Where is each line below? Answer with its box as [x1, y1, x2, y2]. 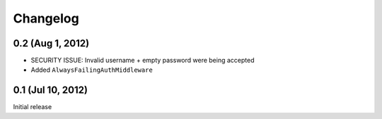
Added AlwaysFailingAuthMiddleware [30, 65, 154, 74]
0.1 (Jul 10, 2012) [13, 84, 88, 96]
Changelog [13, 11, 79, 26]
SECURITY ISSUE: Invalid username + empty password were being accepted [30, 56, 255, 65]
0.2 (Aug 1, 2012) [13, 37, 90, 49]
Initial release [13, 103, 52, 111]
